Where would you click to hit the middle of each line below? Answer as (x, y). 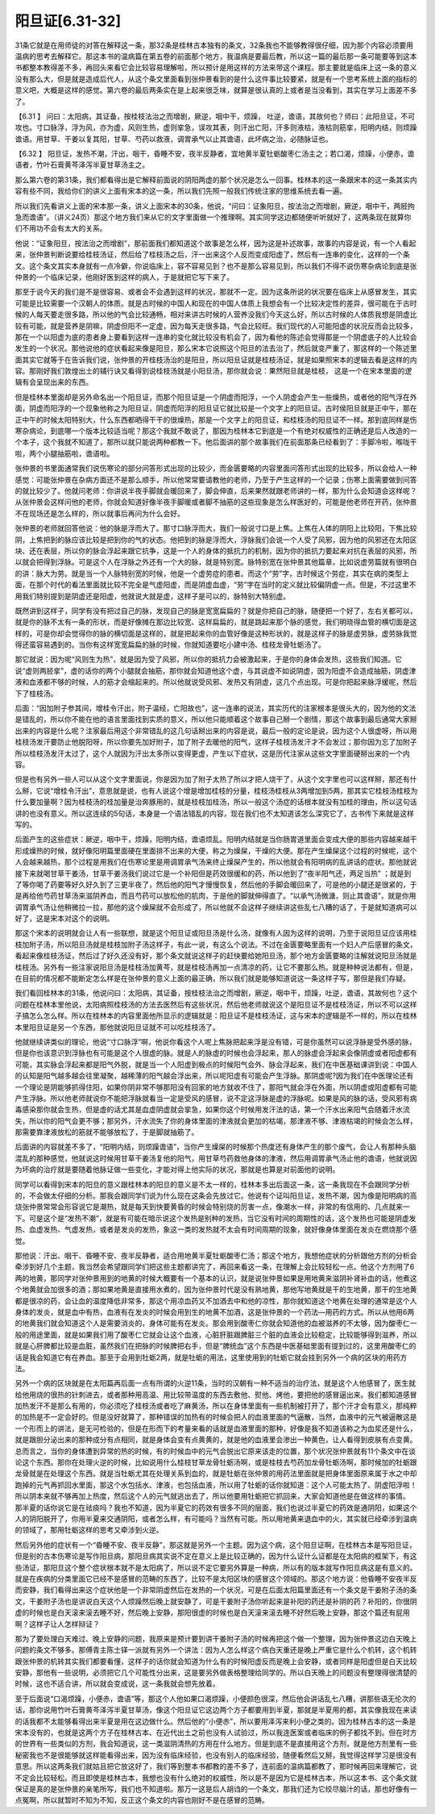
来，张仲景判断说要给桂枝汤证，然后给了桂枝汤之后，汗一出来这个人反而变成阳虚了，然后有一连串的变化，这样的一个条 (212, 255)
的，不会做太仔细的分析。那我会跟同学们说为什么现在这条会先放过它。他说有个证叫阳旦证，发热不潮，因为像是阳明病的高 (216, 1196)
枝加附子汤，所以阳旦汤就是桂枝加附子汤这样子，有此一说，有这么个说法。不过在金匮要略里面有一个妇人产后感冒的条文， (216, 945)
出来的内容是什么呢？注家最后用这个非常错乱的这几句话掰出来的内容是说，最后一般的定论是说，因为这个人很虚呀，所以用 (216, 731)
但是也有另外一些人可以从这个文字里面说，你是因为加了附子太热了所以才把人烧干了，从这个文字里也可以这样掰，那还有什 (216, 779)
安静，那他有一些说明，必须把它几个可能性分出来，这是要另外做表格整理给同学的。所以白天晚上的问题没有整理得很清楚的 (216, 1673)
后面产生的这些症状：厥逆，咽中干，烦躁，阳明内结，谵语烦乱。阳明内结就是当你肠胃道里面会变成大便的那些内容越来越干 (216, 840)
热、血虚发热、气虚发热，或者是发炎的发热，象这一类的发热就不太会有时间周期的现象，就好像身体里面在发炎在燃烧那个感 (216, 1229)
